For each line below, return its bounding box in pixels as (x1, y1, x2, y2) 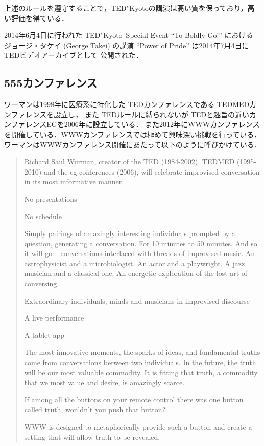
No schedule (24, 210, 62, 221)
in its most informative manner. (24, 176, 124, 187)
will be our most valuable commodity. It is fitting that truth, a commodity (24, 367, 258, 377)
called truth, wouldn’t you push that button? (24, 404, 166, 415)
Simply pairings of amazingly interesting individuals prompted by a (24, 228, 235, 239)
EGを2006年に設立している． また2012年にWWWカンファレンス (46, 119, 260, 130)
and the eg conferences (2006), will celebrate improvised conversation (43, 166, 260, 177)
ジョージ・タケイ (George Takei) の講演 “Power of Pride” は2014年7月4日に (4, 39, 249, 50)
